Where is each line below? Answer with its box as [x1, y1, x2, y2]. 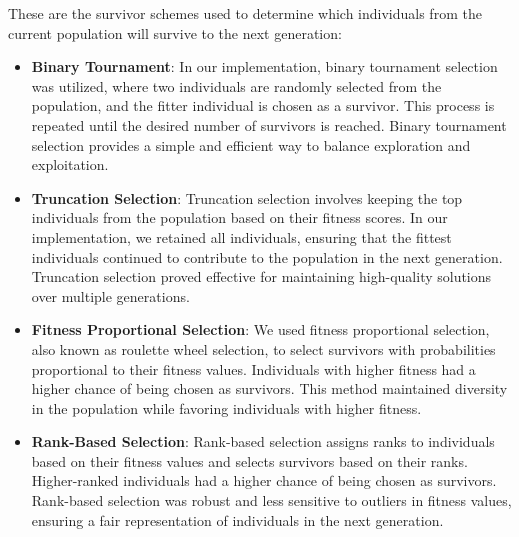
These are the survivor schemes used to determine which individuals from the [8, 3, 482, 23]
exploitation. [31, 154, 109, 175]
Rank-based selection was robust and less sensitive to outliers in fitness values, [31, 490, 512, 511]
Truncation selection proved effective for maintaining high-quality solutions [31, 266, 492, 287]
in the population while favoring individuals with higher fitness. [31, 397, 422, 418]
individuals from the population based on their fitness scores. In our [31, 207, 448, 228]
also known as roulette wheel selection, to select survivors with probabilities [31, 338, 496, 359]
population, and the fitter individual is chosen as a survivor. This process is [31, 95, 495, 116]
